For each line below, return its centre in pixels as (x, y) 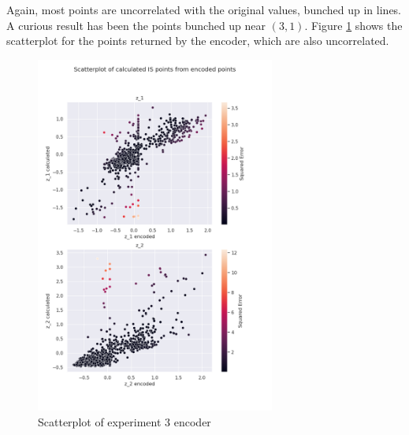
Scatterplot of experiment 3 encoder (125, 422)
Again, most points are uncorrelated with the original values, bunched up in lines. (204, 9)
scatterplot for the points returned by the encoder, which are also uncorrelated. (198, 41)
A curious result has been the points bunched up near (136, 25)
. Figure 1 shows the (353, 25)
